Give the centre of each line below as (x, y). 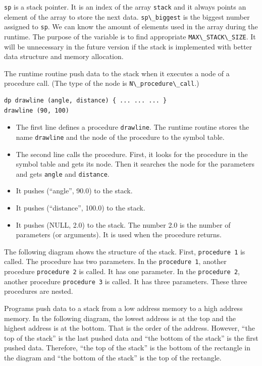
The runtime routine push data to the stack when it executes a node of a (117, 73)
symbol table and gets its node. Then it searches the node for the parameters (135, 164)
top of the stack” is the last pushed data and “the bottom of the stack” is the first (131, 337)
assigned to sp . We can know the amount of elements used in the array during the (131, 27)
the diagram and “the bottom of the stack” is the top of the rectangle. (113, 357)
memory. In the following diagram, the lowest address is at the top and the (120, 318)
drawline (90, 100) (37, 110)
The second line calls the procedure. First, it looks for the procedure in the (132, 154)
